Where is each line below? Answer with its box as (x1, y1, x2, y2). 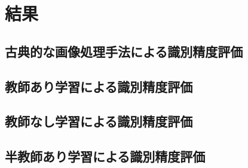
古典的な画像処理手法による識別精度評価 (5, 42, 243, 60)
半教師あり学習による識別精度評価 (5, 147, 206, 166)
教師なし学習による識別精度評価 (5, 112, 193, 130)
